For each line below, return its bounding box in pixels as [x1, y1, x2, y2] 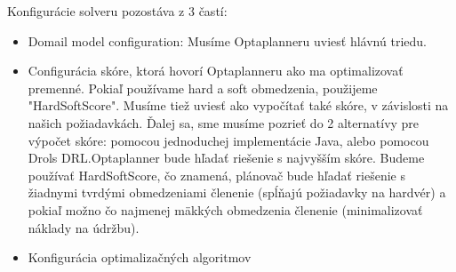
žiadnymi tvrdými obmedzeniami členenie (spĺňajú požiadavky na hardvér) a [28, 183, 446, 202]
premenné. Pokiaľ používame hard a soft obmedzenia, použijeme [28, 78, 378, 97]
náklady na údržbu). [28, 218, 140, 236]
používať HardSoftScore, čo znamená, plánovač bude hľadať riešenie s [28, 165, 405, 184]
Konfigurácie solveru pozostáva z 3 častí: [7, 2, 228, 20]
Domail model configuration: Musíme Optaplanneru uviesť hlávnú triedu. [28, 31, 427, 50]
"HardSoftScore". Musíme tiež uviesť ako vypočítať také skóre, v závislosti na [28, 96, 449, 115]
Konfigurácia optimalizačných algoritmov [28, 248, 252, 267]
